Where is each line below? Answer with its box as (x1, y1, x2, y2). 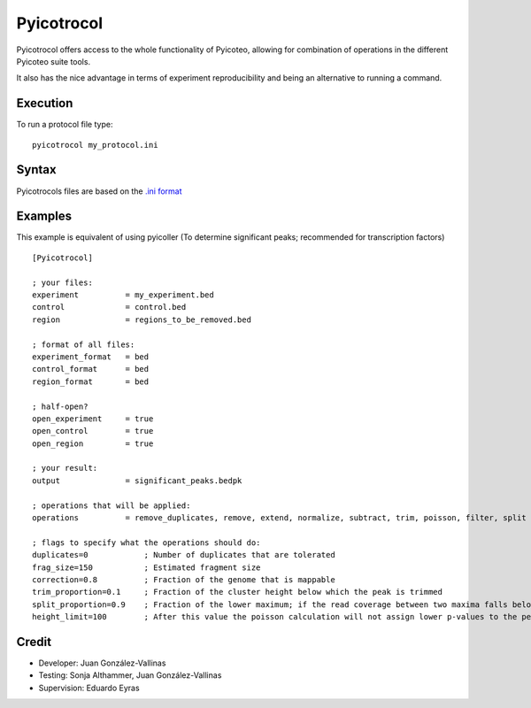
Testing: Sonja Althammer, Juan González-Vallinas (38, 670, 222, 681)
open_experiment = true (32, 413, 154, 424)
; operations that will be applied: (32, 500, 191, 511)
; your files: (32, 277, 93, 288)
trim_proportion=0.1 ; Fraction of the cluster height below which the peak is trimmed (32, 587, 442, 597)
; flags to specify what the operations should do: (32, 537, 261, 548)
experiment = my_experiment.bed (32, 290, 214, 300)
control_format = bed (32, 364, 150, 374)
